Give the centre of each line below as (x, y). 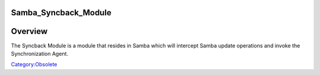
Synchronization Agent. (39, 53)
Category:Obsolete (34, 64)
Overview (29, 31)
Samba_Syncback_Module (61, 13)
